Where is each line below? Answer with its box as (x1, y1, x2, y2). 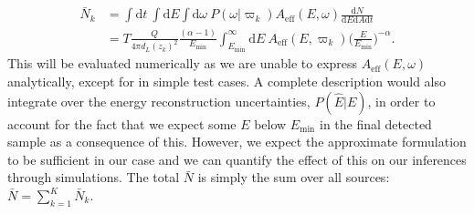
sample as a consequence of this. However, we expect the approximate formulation (7, 132, 467, 151)
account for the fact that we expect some (7, 114, 237, 133)
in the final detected (320, 114, 432, 133)
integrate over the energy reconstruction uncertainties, (7, 91, 311, 110)
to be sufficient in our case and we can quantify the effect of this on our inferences (7, 149, 467, 168)
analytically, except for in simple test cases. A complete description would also (7, 72, 447, 91)
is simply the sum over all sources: (197, 168, 390, 187)
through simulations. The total (7, 168, 180, 187)
